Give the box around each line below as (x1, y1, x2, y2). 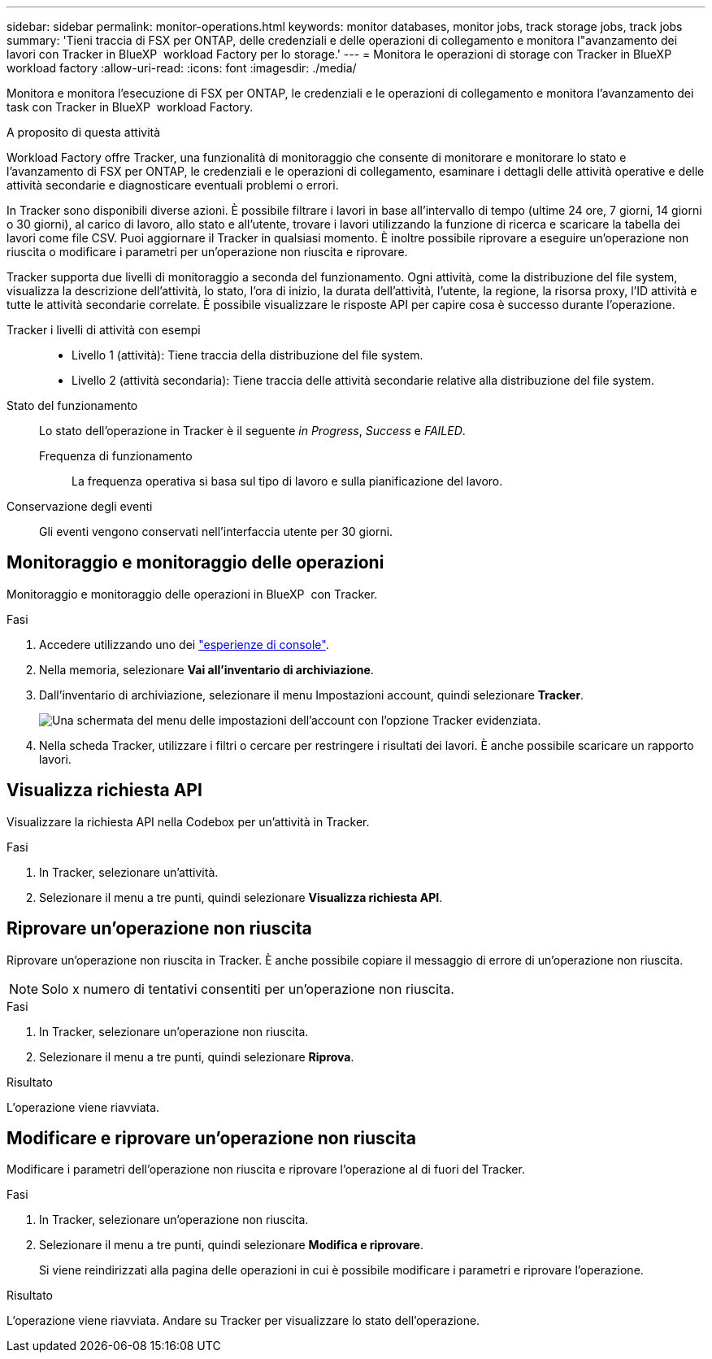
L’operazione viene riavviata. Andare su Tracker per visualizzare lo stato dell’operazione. (7, 1313, 480, 1328)
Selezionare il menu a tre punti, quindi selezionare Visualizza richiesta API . (39, 890, 443, 904)
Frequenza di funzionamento (39, 449, 193, 463)
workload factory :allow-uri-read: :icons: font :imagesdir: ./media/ (7, 61, 357, 75)
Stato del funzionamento (7, 399, 138, 412)
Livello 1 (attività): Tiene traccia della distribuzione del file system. (72, 348, 423, 362)
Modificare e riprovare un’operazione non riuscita (7, 1127, 416, 1148)
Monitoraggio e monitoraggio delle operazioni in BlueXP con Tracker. (7, 586, 378, 601)
